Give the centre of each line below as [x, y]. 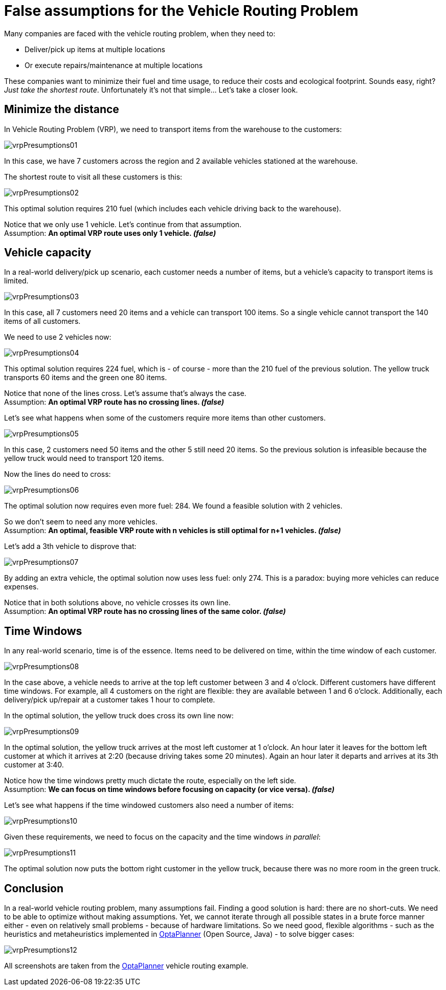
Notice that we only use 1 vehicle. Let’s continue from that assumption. [123, 224]
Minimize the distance [62, 109]
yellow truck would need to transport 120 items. [84, 458]
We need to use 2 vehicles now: [58, 337]
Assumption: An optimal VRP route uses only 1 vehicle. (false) [110, 233]
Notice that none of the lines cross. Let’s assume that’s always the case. [125, 393]
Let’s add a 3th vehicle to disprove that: [70, 546]
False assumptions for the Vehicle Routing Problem [181, 11]
